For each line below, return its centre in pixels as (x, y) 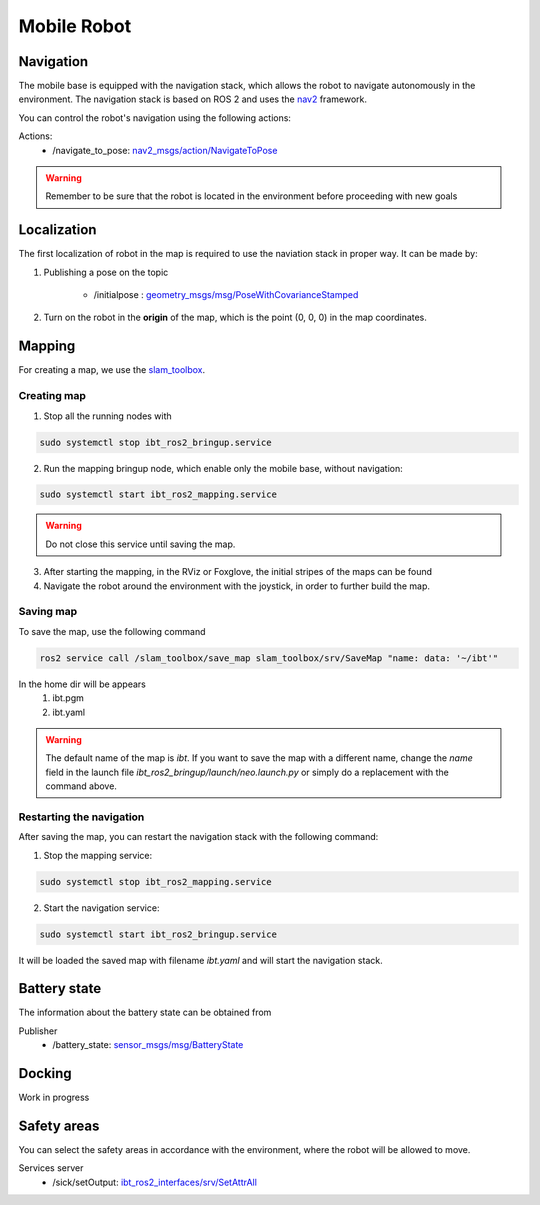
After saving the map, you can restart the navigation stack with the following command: (198, 837)
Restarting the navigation (81, 817)
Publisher (38, 1031)
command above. (81, 786)
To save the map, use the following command (112, 631)
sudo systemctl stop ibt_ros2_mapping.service (155, 881)
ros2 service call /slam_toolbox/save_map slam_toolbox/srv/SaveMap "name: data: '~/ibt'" (269, 658)
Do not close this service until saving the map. (140, 544)
